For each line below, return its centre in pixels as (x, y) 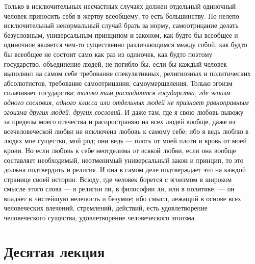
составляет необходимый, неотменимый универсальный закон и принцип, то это (124, 160)
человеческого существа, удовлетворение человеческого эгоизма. (100, 218)
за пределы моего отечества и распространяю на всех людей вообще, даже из (120, 121)
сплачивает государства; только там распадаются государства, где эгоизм (117, 92)
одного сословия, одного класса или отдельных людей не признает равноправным (127, 102)
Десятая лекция (54, 251)
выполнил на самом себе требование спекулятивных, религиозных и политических (127, 73)
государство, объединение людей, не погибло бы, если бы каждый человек (115, 64)
